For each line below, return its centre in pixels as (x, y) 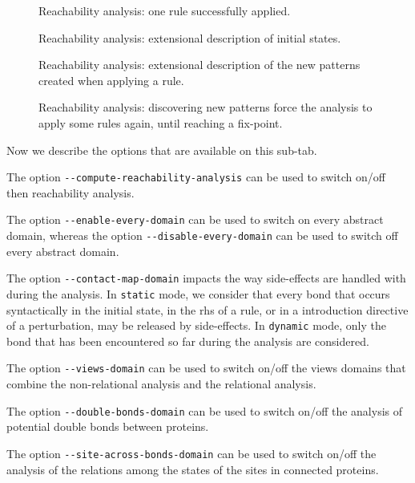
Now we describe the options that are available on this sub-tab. (162, 150)
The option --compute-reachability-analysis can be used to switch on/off (196, 177)
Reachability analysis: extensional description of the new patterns (199, 65)
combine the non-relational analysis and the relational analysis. (161, 384)
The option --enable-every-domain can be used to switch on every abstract (195, 219)
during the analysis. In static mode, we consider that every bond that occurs (198, 293)
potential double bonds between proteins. (108, 426)
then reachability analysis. (71, 192)
